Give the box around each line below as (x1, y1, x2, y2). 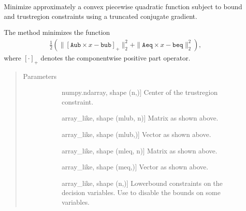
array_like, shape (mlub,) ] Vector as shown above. (61, 129, 211, 139)
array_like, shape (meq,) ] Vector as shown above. (61, 162, 208, 172)
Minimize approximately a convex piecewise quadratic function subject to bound (4, 1, 242, 11)
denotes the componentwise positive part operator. (41, 52, 190, 62)
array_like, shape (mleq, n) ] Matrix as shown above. (61, 145, 217, 155)
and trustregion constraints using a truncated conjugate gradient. (4, 11, 197, 21)
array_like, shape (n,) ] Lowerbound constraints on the (61, 178, 223, 188)
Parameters (23, 71, 57, 81)
